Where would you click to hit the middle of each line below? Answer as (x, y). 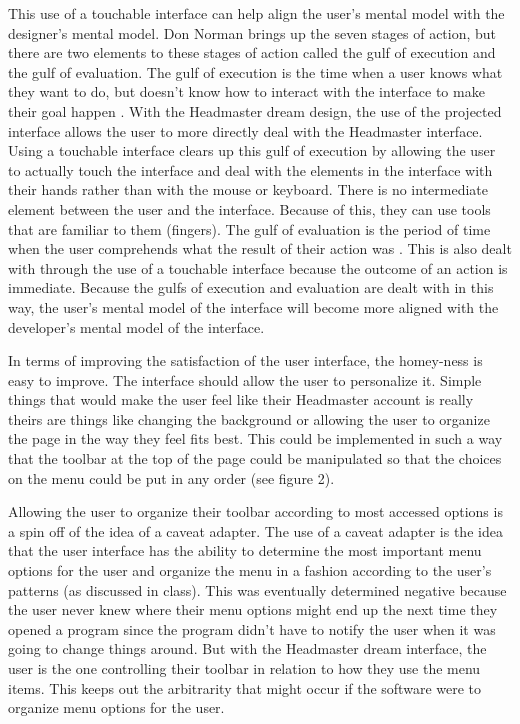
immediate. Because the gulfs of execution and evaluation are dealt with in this (251, 287)
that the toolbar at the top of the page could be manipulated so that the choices (255, 458)
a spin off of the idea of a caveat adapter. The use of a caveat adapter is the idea (255, 530)
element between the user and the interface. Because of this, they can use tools (249, 208)
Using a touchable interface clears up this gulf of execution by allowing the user (252, 150)
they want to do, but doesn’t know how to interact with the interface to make (246, 91)
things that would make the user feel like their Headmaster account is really (241, 399)
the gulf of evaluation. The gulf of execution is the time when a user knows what (255, 71)
